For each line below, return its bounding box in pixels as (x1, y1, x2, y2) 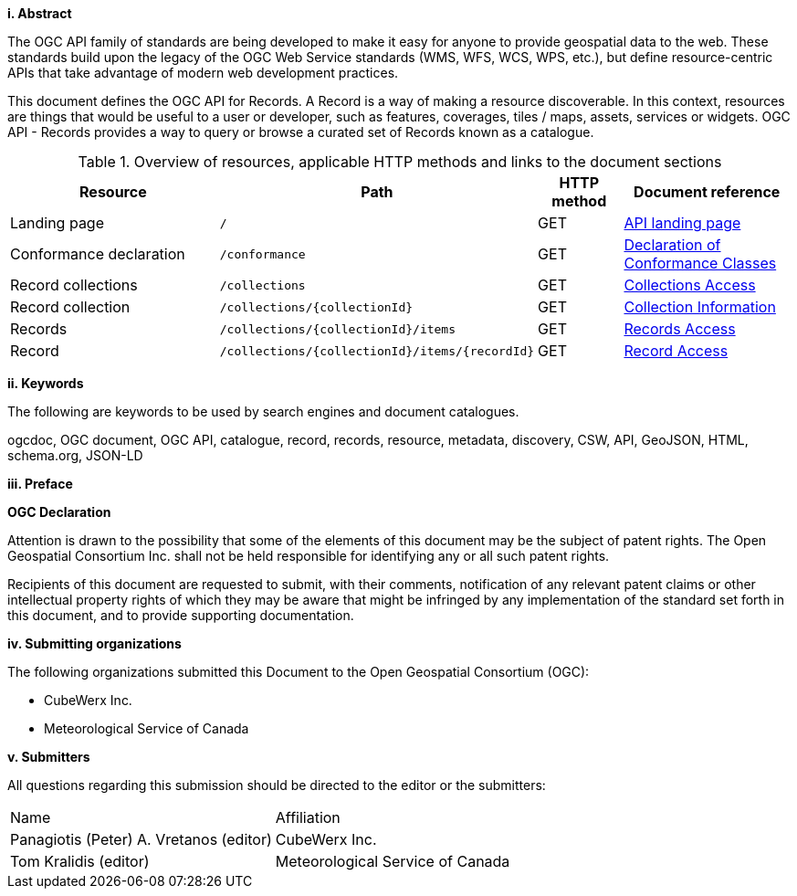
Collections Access (624, 276, 756, 294)
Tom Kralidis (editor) (10, 852, 150, 870)
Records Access (624, 320, 736, 338)
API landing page (624, 214, 741, 232)
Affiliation (275, 808, 341, 827)
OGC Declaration (7, 504, 111, 520)
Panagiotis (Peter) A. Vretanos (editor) (10, 830, 272, 849)
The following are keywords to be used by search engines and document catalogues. (7, 404, 519, 419)
